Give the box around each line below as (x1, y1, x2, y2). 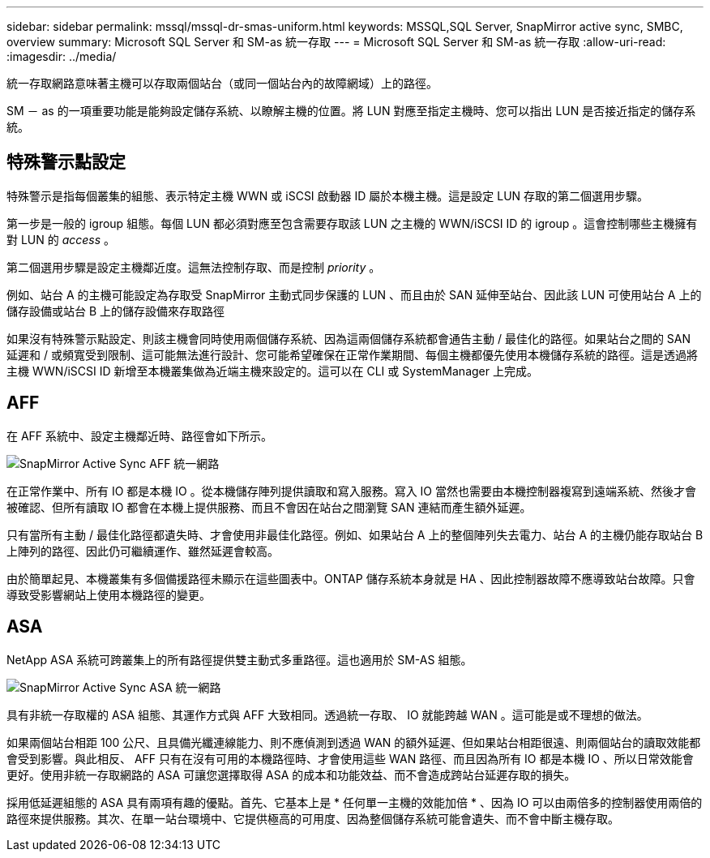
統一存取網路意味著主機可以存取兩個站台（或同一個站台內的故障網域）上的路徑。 (6, 76, 438, 90)
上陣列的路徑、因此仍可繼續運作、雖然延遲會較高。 (6, 543, 279, 558)
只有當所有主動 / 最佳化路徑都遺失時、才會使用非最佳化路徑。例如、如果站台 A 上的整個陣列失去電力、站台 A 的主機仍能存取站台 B (6, 527, 704, 542)
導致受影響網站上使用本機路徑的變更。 (6, 587, 211, 602)
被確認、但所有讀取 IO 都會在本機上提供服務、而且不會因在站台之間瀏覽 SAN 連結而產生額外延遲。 (6, 500, 532, 514)
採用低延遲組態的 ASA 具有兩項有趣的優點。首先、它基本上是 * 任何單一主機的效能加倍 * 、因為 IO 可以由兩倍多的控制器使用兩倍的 (6, 795, 703, 809)
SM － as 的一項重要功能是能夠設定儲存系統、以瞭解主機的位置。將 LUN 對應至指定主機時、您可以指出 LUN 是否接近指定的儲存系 (6, 104, 696, 118)
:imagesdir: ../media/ (6, 49, 117, 63)
